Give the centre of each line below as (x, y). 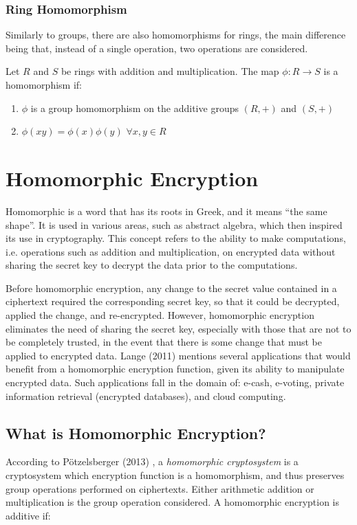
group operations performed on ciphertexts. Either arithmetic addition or (160, 488)
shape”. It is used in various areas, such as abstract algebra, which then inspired (174, 224)
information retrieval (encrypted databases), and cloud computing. (146, 395)
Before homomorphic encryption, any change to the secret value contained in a (171, 288)
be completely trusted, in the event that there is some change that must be (164, 342)
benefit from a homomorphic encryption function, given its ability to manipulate (175, 369)
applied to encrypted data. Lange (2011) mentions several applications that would (178, 355)
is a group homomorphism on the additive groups (134, 108)
